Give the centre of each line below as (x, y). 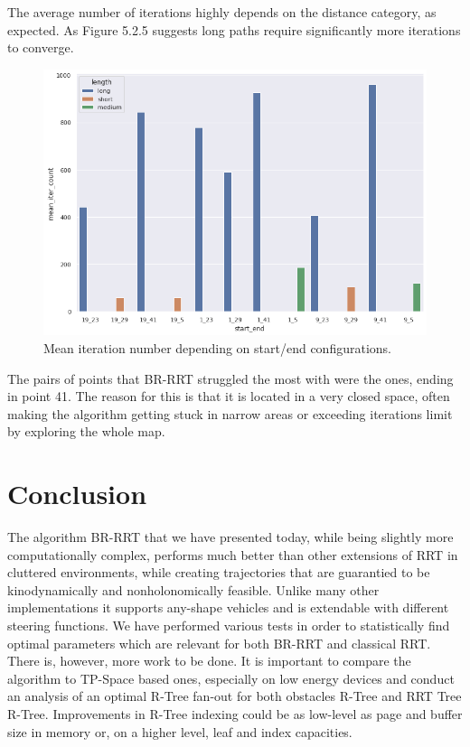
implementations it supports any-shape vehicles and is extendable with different (228, 607)
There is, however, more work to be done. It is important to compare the (209, 661)
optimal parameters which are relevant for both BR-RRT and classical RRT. (219, 643)
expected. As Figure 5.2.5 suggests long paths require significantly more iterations (234, 29)
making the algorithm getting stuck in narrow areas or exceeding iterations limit (230, 413)
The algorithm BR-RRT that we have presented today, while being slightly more (230, 537)
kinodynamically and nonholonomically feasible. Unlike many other (193, 589)
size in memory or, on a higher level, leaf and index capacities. (180, 731)
